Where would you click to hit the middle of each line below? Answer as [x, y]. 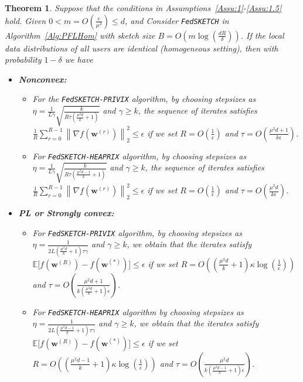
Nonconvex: [42, 79]
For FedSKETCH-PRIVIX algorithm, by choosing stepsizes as [137, 232]
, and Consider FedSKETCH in [177, 20]
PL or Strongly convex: [66, 213]
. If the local [262, 35]
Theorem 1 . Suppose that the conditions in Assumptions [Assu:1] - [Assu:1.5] [143, 8]
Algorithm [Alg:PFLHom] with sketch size [80, 35]
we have [79, 59]
